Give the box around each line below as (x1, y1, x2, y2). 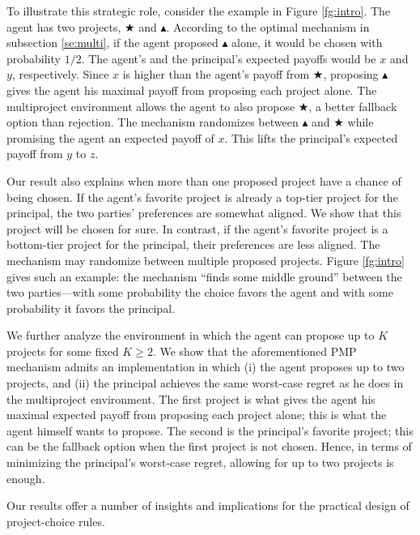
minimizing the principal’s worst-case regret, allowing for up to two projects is (6, 454, 394, 471)
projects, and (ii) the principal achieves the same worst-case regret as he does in (6, 374, 404, 392)
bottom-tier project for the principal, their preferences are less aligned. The (6, 236, 380, 253)
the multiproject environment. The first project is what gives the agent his (6, 390, 375, 407)
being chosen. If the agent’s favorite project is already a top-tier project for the (6, 188, 398, 205)
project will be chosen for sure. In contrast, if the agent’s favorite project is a (6, 220, 388, 237)
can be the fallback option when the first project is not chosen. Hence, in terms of (6, 438, 412, 455)
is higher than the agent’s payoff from (122, 66, 310, 83)
